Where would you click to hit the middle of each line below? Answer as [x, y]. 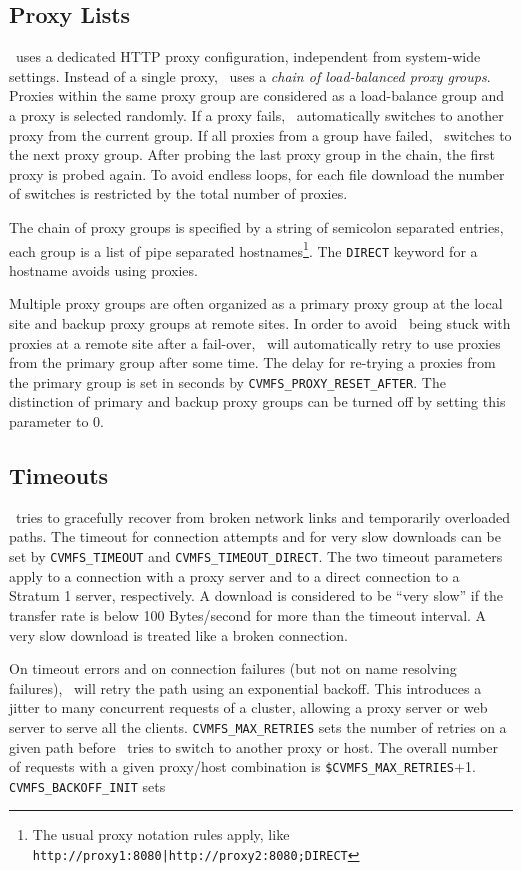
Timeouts [59, 475]
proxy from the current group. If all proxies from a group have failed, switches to [260, 134]
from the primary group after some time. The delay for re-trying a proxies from [252, 362]
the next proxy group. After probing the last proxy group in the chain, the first [252, 154]
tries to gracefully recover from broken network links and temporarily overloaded [263, 516]
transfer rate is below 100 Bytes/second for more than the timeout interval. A [248, 614]
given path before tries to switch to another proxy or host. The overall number [253, 746]
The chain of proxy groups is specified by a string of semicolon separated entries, [256, 226]
